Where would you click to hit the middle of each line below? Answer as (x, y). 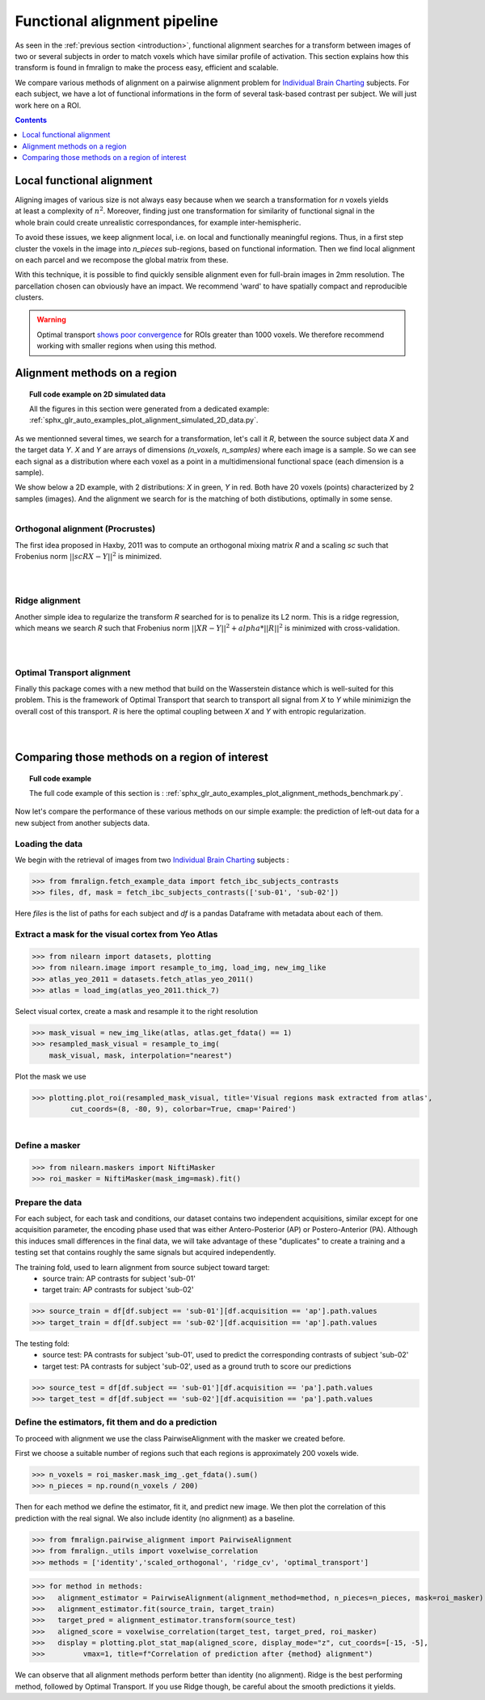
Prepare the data (48, 1202)
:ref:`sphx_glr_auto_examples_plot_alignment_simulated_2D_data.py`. (144, 420)
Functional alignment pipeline (116, 21)
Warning (51, 320)
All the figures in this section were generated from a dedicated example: (150, 409)
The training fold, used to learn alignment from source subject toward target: (142, 1267)
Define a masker (48, 1146)
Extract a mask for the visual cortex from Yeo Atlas (116, 935)
